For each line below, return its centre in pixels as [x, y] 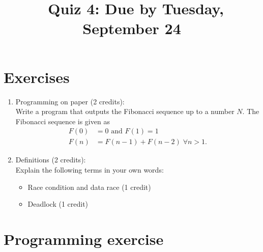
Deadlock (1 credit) [58, 204]
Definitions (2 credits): [51, 160]
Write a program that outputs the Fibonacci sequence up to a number [125, 111]
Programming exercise [84, 239]
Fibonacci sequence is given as [63, 121]
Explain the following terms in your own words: [90, 169]
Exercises [37, 77]
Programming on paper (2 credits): [70, 101]
